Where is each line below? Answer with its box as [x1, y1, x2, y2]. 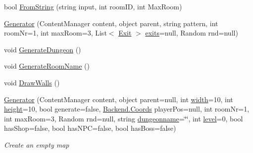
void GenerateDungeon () [4, 44, 81, 54]
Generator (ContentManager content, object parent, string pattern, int [4, 18, 218, 28]
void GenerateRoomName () [4, 61, 90, 71]
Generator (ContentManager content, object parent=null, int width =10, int [4, 94, 233, 104]
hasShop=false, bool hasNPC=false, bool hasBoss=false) [4, 123, 176, 133]
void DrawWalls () [4, 77, 60, 87]
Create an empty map [4, 139, 69, 150]
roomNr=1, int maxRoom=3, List [4, 28, 107, 38]
